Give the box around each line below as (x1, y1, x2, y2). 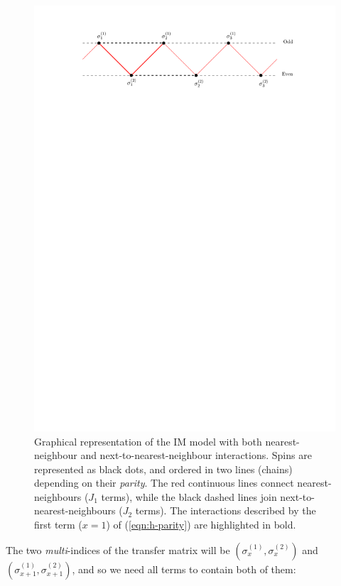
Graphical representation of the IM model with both (34, 433, 262, 448)
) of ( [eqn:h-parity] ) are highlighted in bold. (106, 517, 296, 532)
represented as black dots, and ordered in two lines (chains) (34, 461, 293, 476)
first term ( (34, 517, 82, 532)
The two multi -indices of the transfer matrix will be (6, 542, 230, 557)
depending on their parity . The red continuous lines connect (34, 475, 294, 490)
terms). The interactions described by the (135, 503, 316, 518)
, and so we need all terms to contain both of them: (72, 561, 296, 576)
